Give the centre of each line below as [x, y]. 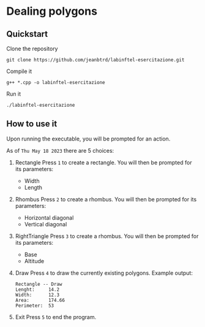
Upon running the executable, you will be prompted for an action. [88, 139]
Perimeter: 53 [35, 306]
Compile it [19, 71]
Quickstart [27, 34]
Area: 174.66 [40, 300]
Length [33, 187]
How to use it [32, 124]
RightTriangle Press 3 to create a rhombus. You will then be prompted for [107, 236]
